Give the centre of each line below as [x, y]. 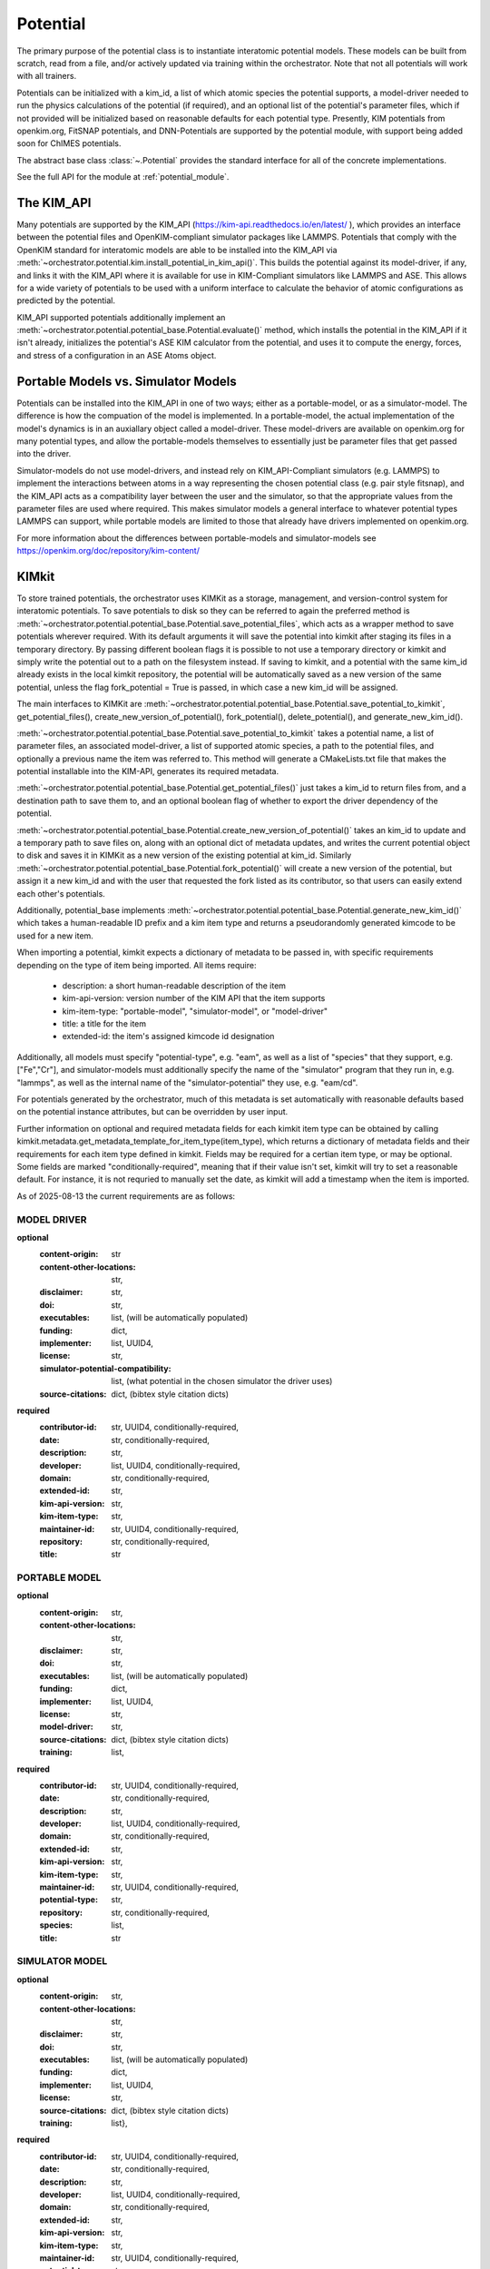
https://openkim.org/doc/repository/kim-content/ [108, 551]
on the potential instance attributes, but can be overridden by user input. [152, 1112]
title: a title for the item [104, 1024]
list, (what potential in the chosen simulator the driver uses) [222, 1381]
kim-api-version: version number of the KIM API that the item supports [194, 998]
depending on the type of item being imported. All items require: [137, 965]
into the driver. [44, 454]
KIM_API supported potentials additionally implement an [121, 317]
